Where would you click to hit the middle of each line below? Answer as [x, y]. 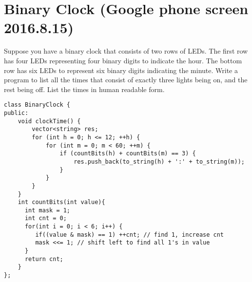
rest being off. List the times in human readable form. [84, 89]
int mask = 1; [48, 210]
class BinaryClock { [37, 105]
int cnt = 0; [46, 218]
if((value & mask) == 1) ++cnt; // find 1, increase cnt [130, 235]
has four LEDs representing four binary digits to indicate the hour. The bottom [123, 60]
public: [16, 113]
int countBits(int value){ [61, 202]
